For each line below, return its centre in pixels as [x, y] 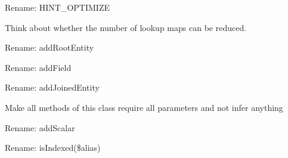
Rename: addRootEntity [49, 47]
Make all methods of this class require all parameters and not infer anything [144, 107]
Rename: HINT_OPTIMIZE [57, 7]
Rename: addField [38, 67]
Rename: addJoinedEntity [52, 87]
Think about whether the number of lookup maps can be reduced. [126, 27]
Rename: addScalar [40, 127]
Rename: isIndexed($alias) [53, 148]
